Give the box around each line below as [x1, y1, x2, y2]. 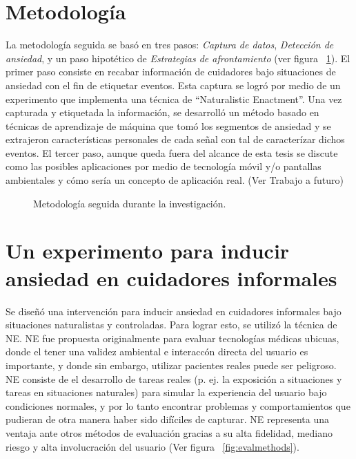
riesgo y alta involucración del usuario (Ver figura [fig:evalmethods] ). [6, 439, 299, 453]
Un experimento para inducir [6, 236, 290, 265]
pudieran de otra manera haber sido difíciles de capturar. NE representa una [6, 412, 329, 427]
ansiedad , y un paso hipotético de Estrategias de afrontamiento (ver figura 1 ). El [6, 50, 350, 65]
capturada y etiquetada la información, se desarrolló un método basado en [6, 105, 319, 120]
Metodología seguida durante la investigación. [33, 196, 226, 210]
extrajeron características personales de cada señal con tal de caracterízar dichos [6, 132, 345, 147]
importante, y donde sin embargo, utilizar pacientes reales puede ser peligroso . [6, 357, 337, 372]
